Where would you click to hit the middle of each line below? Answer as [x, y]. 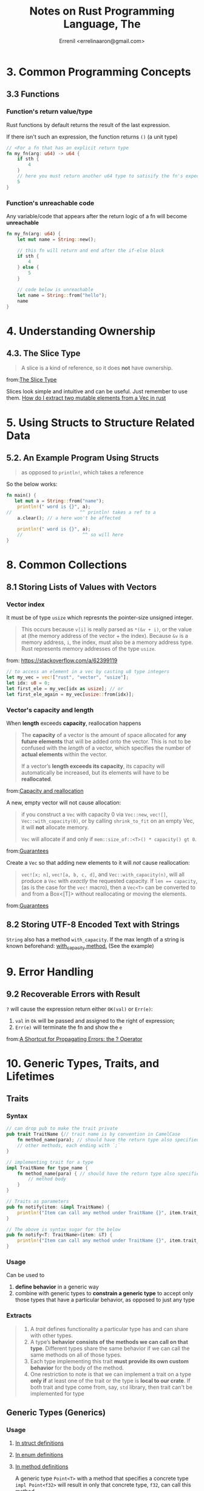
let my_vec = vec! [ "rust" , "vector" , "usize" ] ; [68, 677]
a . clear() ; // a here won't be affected [69, 518]
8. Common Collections [67, 565]
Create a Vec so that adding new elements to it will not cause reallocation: [98, 862]
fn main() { [21, 496]
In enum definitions [39, 1455]
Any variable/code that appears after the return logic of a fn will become [97, 216]
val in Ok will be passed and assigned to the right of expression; [95, 1020]
